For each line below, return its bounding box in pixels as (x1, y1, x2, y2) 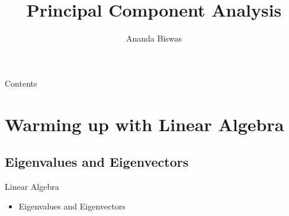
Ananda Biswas (126, 32, 182, 45)
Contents (5, 77, 37, 89)
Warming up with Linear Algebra (5, 112, 284, 136)
